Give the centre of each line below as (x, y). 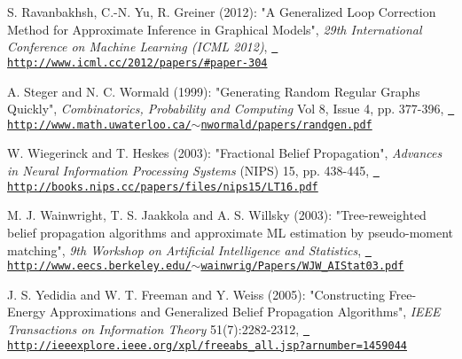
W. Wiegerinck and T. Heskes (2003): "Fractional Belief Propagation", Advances (225, 153)
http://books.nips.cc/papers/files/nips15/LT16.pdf (163, 187)
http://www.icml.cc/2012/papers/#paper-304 (137, 62)
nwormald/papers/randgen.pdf (286, 125)
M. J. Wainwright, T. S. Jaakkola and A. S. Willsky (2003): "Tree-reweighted (217, 215)
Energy (27, 312)
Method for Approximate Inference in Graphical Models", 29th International (215, 29)
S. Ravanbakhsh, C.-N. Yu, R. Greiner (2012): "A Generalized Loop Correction (222, 12)
